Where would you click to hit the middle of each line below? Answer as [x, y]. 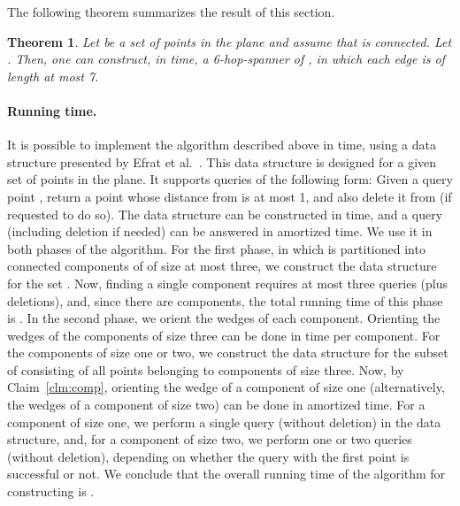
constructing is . [51, 491]
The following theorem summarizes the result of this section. [171, 11]
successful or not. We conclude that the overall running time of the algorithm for [226, 474]
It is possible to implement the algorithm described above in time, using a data [222, 145]
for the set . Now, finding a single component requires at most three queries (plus [228, 283]
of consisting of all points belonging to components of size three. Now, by [206, 369]
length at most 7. [53, 76]
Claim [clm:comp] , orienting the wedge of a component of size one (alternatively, [226, 387]
